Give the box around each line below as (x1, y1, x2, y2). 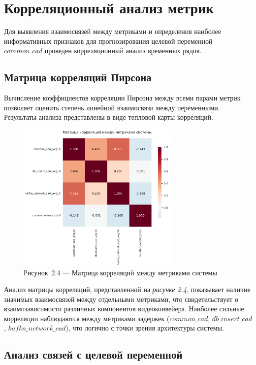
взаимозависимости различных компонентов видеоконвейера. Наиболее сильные (4, 303, 244, 314)
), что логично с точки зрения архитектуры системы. (65, 323, 224, 333)
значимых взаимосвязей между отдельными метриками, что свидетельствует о (4, 294, 238, 304)
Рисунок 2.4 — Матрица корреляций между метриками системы (24, 267, 217, 278)
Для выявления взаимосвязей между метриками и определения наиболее (4, 26, 221, 36)
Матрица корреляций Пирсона (4, 69, 152, 85)
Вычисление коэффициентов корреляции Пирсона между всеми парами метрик (4, 93, 241, 103)
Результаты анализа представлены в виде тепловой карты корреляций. (4, 112, 214, 122)
